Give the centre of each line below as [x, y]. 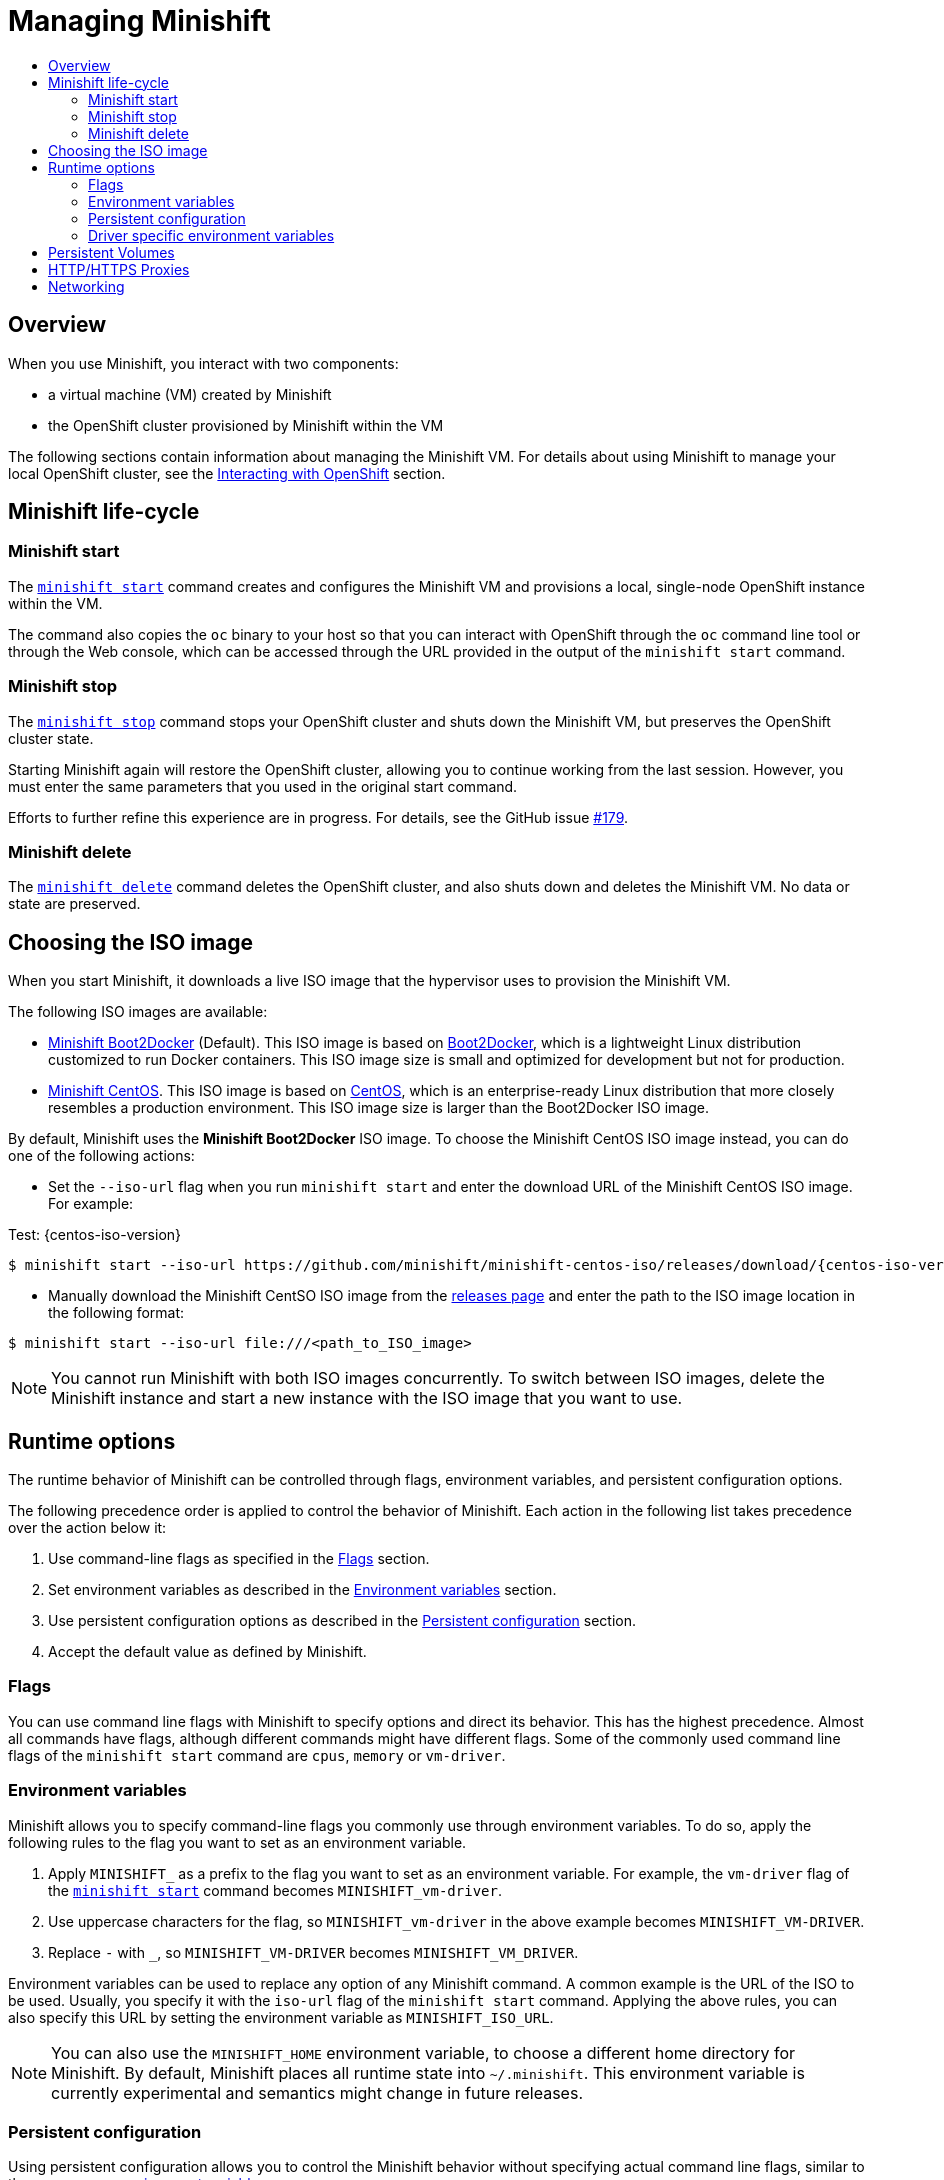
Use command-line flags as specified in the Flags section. [239, 1558]
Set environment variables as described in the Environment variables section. [302, 1589]
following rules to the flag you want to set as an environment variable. [237, 1842]
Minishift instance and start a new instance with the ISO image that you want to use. [367, 1398]
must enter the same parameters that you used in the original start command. [263, 786]
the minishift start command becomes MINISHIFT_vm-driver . [275, 1890]
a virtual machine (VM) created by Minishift [190, 394]
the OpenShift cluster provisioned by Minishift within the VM [246, 425]
